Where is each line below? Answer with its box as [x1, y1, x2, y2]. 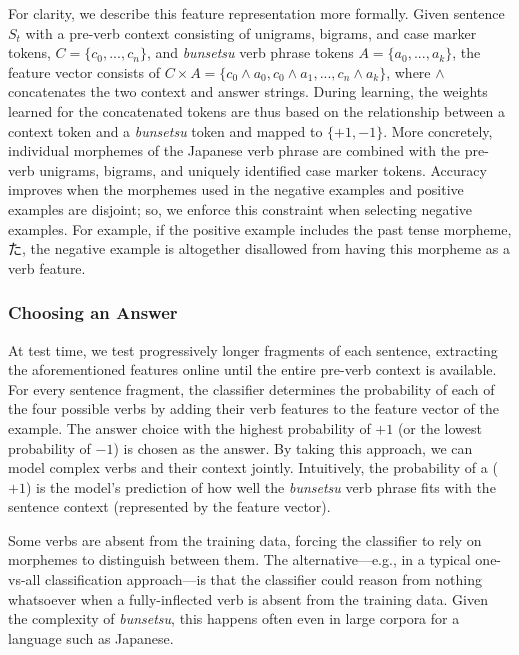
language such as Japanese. [8, 627, 174, 648]
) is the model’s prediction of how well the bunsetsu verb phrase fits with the [25, 476, 496, 497]
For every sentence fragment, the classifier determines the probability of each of [8, 378, 495, 399]
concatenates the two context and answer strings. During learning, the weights [8, 81, 488, 102]
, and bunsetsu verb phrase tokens [146, 42, 354, 63]
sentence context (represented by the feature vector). [8, 496, 331, 517]
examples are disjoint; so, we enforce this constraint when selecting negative [8, 198, 473, 219]
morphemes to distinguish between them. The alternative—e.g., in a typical [8, 549, 471, 570]
